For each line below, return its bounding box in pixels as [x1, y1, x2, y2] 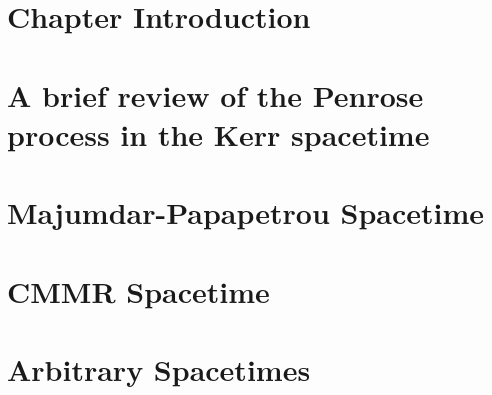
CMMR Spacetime [7, 270, 270, 311]
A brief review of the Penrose [7, 74, 424, 115]
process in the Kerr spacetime [7, 113, 430, 154]
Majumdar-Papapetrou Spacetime [7, 192, 485, 233]
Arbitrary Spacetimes [7, 348, 311, 389]
